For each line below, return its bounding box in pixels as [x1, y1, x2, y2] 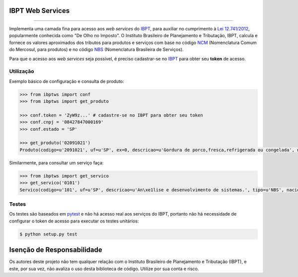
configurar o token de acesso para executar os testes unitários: [9, 218, 139, 224]
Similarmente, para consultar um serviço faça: [9, 160, 104, 166]
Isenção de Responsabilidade [9, 246, 103, 254]
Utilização [9, 68, 34, 75]
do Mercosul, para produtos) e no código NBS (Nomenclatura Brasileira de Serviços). [9, 47, 184, 53]
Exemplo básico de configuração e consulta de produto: [9, 78, 124, 84]
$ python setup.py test [19, 231, 78, 237]
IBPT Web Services [9, 6, 70, 15]
